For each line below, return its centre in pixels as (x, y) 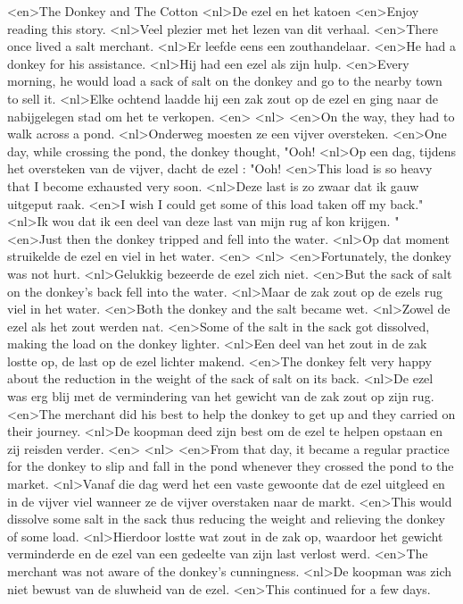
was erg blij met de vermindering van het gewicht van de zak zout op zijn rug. (221, 396)
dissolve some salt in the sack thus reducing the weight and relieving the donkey (226, 519)
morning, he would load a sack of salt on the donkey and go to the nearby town (225, 81)
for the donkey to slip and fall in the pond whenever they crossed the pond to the (231, 466)
